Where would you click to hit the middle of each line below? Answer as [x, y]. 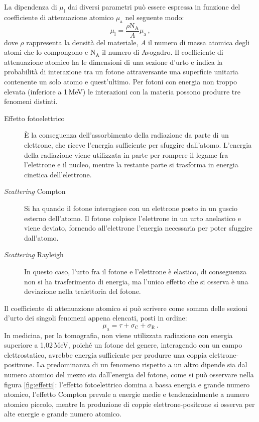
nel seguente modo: [155, 17]
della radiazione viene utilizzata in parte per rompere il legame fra [126, 154]
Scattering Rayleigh [34, 254]
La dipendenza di [31, 7]
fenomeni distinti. [31, 101]
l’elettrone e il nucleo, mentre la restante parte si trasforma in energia [131, 165]
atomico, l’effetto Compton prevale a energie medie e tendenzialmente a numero [127, 394]
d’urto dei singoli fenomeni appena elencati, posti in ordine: [96, 318]
